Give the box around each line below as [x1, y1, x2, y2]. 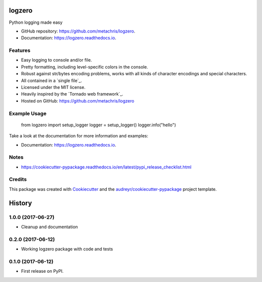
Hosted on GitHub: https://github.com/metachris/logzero [21, 98, 134, 104]
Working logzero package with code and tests [21, 246, 114, 252]
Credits [9, 176, 27, 183]
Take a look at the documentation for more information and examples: [9, 133, 148, 139]
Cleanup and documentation [21, 224, 78, 230]
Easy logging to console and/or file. [21, 57, 92, 63]
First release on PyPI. [21, 268, 64, 274]
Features [9, 47, 31, 54]
